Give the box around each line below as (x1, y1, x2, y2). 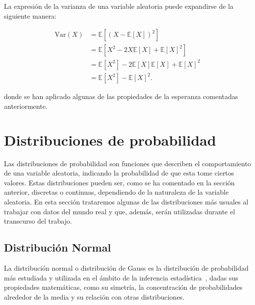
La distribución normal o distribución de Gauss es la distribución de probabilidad (4, 262, 249, 273)
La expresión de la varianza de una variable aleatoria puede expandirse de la (4, 1, 233, 11)
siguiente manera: (4, 10, 57, 21)
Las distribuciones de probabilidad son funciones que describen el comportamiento (4, 158, 251, 168)
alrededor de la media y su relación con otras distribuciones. (4, 291, 185, 302)
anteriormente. (4, 101, 48, 111)
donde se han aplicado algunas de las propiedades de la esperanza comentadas (4, 91, 238, 102)
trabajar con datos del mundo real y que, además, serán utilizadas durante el (4, 206, 235, 216)
